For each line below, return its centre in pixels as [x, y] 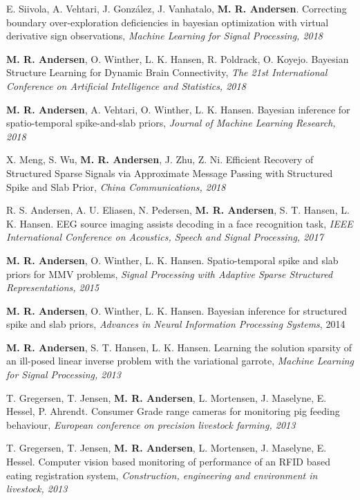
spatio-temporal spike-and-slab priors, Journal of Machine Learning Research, [171, 123]
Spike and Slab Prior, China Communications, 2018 [116, 186]
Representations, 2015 [53, 287]
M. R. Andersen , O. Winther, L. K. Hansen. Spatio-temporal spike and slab [172, 260]
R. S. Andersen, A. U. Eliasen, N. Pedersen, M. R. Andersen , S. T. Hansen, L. [178, 210]
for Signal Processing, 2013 [64, 374]
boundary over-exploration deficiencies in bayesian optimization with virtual [168, 22]
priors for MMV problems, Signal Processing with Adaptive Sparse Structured [170, 274]
